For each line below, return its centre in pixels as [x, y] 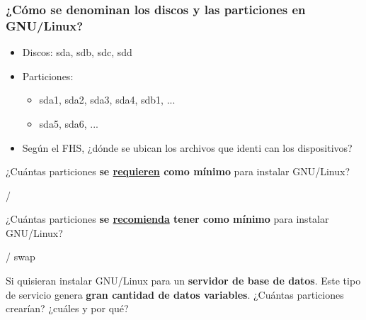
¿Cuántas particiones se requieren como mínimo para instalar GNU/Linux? [178, 171]
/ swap [21, 256]
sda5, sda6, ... [69, 123]
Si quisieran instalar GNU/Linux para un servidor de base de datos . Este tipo [183, 281]
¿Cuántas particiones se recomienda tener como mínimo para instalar [167, 219]
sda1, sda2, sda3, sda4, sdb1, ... [107, 100]
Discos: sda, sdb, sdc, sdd [77, 52]
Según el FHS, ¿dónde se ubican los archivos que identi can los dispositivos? [187, 147]
